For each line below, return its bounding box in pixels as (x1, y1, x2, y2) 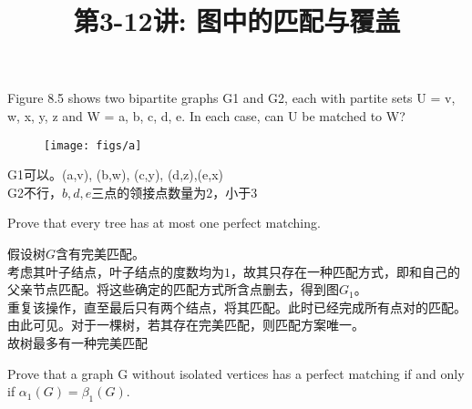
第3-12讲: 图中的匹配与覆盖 (73, 2, 401, 39)
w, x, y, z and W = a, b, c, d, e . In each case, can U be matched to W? (7, 106, 405, 125)
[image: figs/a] (44, 138, 142, 152)
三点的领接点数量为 (91, 182, 207, 201)
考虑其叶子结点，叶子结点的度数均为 (7, 261, 224, 281)
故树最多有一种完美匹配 (7, 332, 148, 352)
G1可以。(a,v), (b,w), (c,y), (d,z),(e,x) (7, 165, 223, 184)
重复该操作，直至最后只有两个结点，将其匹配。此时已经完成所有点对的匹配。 (7, 297, 467, 316)
